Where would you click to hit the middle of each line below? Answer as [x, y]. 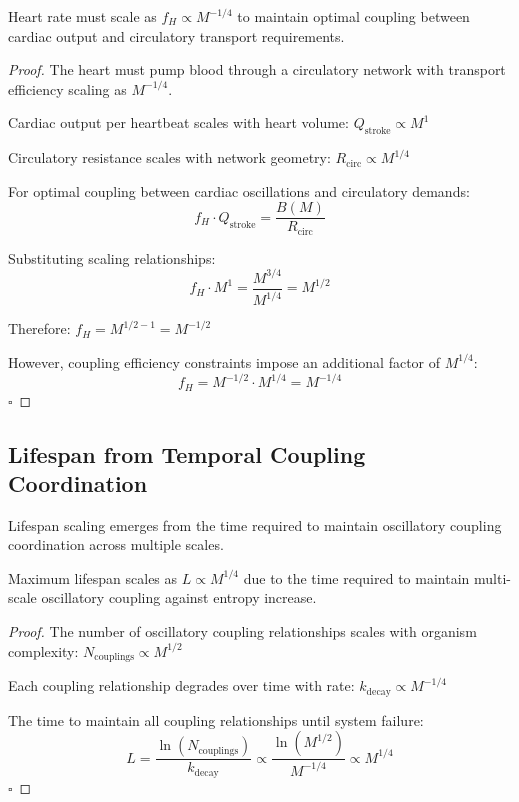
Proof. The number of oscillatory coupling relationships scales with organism [242, 631]
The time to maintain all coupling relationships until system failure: [216, 719]
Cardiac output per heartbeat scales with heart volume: [178, 122]
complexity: [43, 650]
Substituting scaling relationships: [112, 257]
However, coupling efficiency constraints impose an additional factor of [224, 361]
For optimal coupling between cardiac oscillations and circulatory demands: [239, 190]
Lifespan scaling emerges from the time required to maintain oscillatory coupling [255, 524]
